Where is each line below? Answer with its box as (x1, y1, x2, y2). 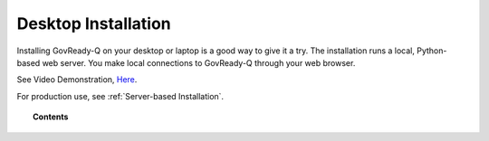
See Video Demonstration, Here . (16, 74, 138, 85)
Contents (33, 111, 69, 122)
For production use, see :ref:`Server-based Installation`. (16, 90, 225, 101)
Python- (417, 45, 447, 56)
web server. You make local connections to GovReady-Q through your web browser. (42, 57, 356, 68)
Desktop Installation (16, 14, 171, 33)
